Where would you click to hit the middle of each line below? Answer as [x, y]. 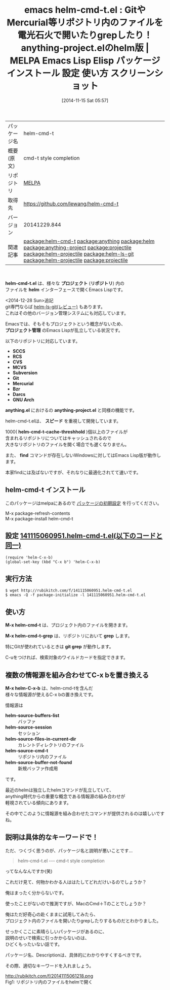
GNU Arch [23, 400]
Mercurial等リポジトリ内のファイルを [85, 23]
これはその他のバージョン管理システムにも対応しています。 [67, 313]
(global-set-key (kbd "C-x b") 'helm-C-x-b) [53, 562]
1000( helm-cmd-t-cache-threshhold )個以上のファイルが [67, 432]
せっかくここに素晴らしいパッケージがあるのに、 [56, 931]
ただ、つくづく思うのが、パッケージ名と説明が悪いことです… [69, 850]
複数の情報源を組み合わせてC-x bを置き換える [77, 675]
